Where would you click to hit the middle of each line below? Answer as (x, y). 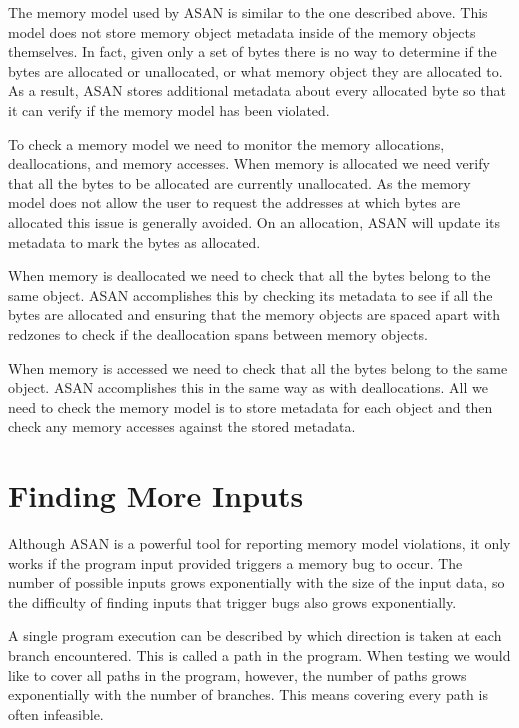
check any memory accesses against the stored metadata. (182, 426)
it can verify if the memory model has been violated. (169, 109)
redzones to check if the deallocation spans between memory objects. (218, 333)
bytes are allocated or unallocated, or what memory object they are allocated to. (255, 70)
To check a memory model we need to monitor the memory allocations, (226, 143)
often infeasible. (56, 713)
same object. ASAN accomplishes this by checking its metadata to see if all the (250, 294)
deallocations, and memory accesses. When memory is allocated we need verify (249, 163)
